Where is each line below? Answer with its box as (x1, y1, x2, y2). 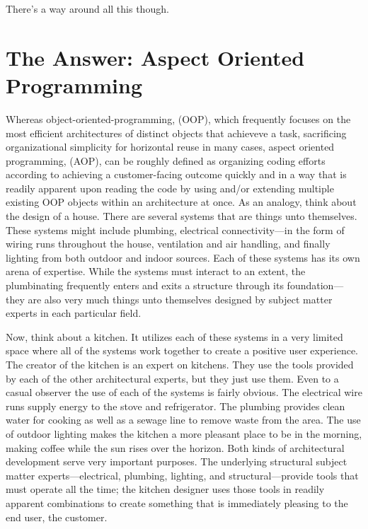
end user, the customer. (6, 509, 108, 524)
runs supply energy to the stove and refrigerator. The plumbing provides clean (6, 398, 345, 413)
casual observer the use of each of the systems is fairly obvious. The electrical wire (6, 385, 362, 400)
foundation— (287, 278, 344, 293)
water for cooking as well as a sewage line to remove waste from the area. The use (6, 412, 361, 427)
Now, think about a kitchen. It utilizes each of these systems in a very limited (6, 329, 343, 344)
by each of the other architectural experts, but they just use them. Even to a (6, 371, 339, 385)
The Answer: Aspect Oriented (6, 42, 305, 71)
